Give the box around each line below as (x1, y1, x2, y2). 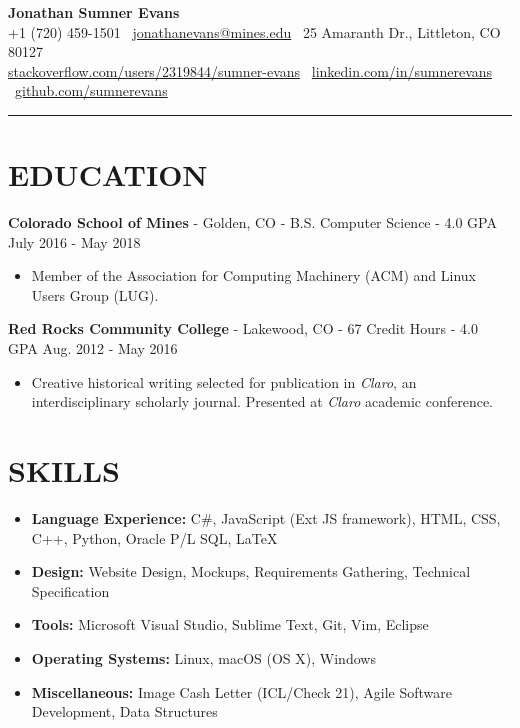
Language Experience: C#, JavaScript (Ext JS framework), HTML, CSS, (31, 507, 501, 528)
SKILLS (8, 450, 120, 491)
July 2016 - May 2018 (8, 231, 141, 252)
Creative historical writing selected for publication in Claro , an (31, 371, 417, 392)
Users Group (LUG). (31, 284, 159, 305)
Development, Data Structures (31, 701, 218, 722)
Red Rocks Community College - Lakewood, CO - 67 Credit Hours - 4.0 (8, 318, 478, 339)
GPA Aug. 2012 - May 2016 (8, 338, 178, 359)
